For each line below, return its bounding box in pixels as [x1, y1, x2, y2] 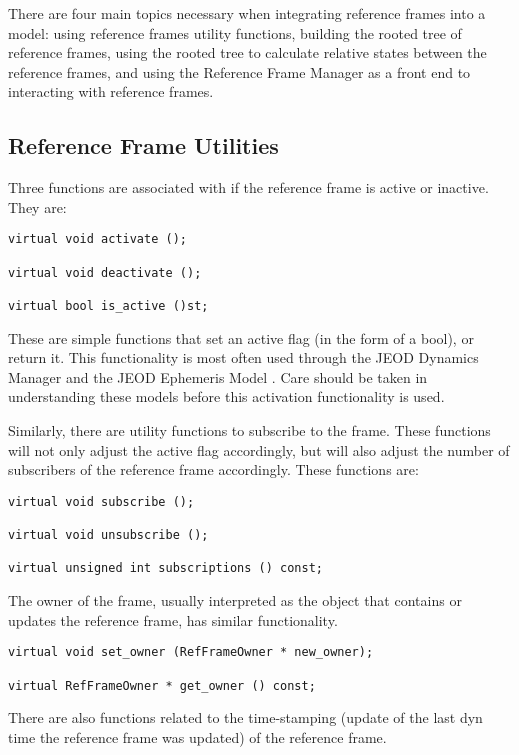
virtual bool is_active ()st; [8, 298, 209, 313]
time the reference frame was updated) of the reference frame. [8, 726, 387, 747]
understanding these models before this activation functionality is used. [8, 386, 445, 407]
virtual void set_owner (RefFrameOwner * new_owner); [8, 645, 374, 660]
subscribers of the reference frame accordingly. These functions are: [8, 459, 419, 480]
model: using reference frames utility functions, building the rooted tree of [8, 22, 462, 43]
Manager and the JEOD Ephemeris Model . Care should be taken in [8, 366, 428, 387]
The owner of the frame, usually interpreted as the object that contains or [8, 590, 462, 611]
